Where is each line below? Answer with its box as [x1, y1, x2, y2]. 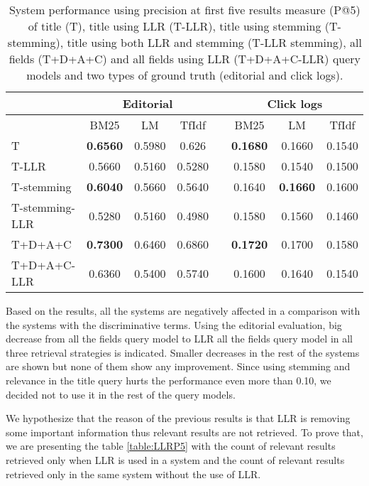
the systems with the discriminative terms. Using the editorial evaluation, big [6, 317, 342, 332]
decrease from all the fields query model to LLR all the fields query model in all [6, 331, 353, 346]
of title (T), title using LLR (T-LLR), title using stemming [28, 18, 321, 34]
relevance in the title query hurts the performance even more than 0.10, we [6, 372, 331, 387]
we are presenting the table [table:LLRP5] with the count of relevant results [6, 438, 336, 453]
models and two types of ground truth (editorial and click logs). [26, 67, 343, 83]
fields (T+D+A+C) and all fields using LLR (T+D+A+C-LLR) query [9, 50, 361, 67]
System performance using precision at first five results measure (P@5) [9, 1, 360, 18]
